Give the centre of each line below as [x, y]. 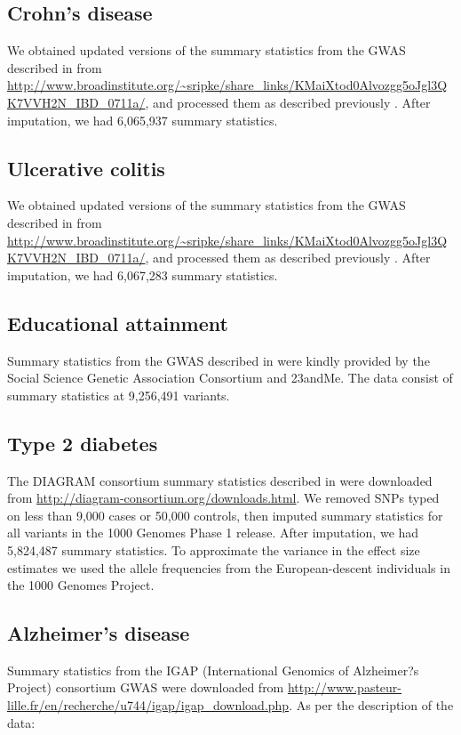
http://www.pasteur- [345, 687]
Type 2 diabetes [83, 443]
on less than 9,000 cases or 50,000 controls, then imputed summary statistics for [225, 515]
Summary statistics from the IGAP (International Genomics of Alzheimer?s [213, 670]
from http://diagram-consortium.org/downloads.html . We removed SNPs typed [223, 498]
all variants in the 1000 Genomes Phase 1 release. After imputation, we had [213, 533]
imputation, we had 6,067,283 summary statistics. [143, 275]
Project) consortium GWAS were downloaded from [146, 687]
